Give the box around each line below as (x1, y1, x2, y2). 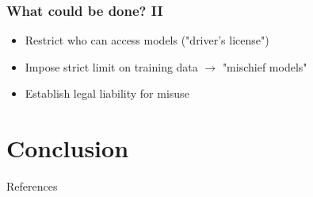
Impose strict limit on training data (25, 58, 198, 75)
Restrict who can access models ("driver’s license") (25, 32, 269, 48)
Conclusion (6, 132, 129, 164)
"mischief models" (222, 58, 307, 75)
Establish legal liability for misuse (25, 85, 189, 102)
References (6, 178, 58, 195)
